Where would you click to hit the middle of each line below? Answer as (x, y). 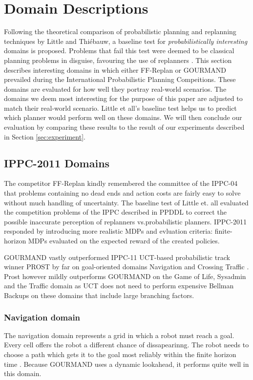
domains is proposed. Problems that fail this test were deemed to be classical (119, 50)
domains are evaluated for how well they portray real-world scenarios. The (115, 89)
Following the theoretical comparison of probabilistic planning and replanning (120, 31)
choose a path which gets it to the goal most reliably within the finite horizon (120, 354)
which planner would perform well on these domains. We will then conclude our (123, 117)
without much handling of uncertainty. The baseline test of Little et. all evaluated (126, 202)
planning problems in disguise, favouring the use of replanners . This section (118, 60)
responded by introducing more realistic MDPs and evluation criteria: (108, 231)
